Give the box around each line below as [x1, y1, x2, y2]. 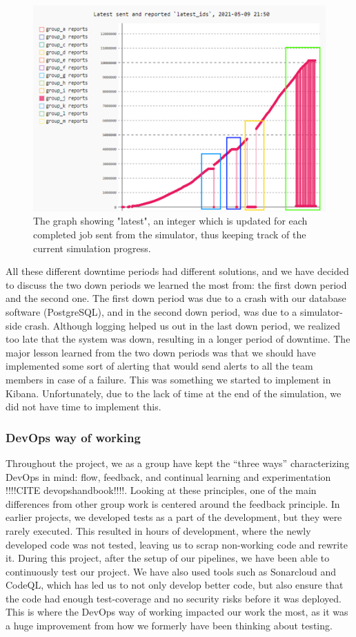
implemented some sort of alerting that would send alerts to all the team [6, 359, 313, 373]
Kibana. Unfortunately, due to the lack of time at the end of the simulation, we [6, 386, 342, 400]
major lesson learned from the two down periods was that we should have [6, 345, 316, 359]
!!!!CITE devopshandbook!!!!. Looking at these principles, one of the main [6, 483, 317, 497]
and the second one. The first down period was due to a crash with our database [6, 291, 346, 305]
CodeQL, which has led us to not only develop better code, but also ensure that [6, 578, 344, 592]
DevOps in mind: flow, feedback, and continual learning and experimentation [6, 469, 331, 484]
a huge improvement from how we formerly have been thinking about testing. [6, 618, 333, 633]
